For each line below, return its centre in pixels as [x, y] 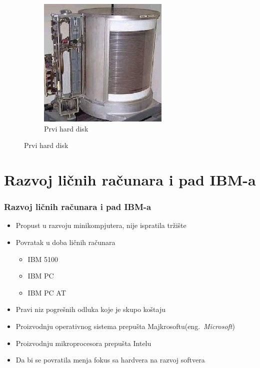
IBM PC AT [47, 292]
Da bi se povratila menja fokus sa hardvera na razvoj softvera [110, 360]
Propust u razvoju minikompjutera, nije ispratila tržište [101, 225]
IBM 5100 [43, 259]
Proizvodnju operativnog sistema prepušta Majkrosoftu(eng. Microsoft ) [125, 326]
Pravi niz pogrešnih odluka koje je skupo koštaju [91, 309]
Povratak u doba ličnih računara [65, 242]
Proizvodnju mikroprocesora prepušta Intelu [83, 343]
